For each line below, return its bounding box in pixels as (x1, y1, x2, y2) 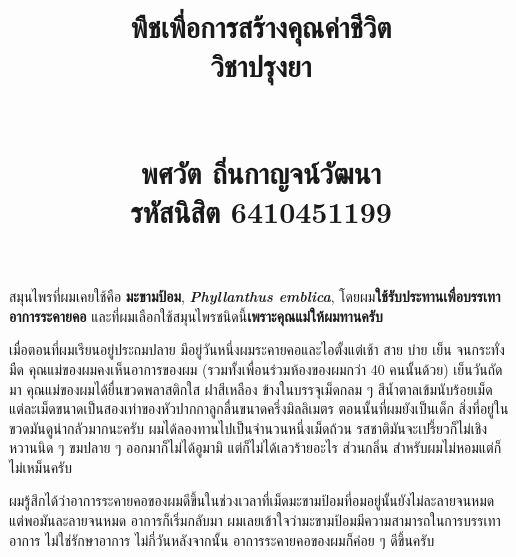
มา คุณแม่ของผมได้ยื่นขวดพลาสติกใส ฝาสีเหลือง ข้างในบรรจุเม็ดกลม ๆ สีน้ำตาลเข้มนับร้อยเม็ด (9, 378, 493, 399)
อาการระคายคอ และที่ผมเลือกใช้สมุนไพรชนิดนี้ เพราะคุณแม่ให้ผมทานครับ (9, 305, 383, 326)
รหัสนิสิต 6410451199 (130, 190, 392, 231)
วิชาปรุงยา (210, 45, 312, 86)
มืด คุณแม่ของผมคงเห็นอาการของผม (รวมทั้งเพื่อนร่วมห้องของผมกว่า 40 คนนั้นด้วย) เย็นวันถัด (9, 358, 503, 379)
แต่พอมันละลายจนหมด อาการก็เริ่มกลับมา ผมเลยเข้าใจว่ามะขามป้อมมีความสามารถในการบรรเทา (9, 510, 501, 531)
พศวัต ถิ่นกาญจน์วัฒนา (140, 151, 382, 192)
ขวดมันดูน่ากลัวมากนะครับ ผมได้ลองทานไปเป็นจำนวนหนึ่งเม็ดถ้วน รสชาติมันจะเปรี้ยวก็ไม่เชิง (9, 417, 488, 438)
